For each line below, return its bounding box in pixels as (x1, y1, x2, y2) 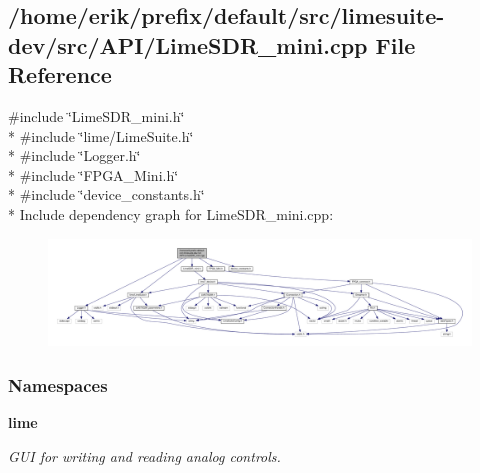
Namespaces (8, 372, 108, 397)
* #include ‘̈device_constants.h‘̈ (8, 184, 205, 205)
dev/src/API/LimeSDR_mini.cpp (8, 29, 368, 60)
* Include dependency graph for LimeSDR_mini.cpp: (8, 203, 334, 224)
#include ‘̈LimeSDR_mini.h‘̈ (8, 105, 185, 126)
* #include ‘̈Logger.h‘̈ (8, 145, 141, 166)
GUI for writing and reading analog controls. (8, 445, 281, 466)
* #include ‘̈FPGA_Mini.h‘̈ (8, 164, 179, 185)
